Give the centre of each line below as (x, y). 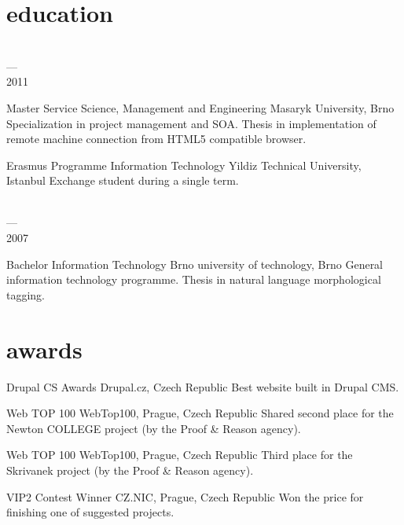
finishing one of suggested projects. (90, 512)
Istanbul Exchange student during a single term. (123, 180)
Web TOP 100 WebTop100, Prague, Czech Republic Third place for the (180, 455)
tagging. (26, 294)
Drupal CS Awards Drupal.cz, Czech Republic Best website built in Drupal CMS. (203, 386)
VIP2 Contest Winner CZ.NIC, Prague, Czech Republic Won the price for (185, 496)
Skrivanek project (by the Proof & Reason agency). (130, 470)
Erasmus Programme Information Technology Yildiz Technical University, (184, 165)
